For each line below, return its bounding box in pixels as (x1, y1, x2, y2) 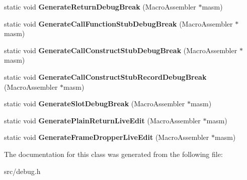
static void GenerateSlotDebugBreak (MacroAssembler (4, 98, 185, 109)
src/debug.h (4, 165, 41, 176)
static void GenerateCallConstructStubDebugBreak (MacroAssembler (4, 45, 237, 55)
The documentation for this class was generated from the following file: (4, 148, 223, 159)
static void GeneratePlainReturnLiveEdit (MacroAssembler (4, 115, 201, 125)
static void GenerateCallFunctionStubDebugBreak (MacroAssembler (4, 18, 233, 29)
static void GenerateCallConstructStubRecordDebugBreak (4, 71, 207, 82)
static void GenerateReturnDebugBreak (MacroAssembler (4, 2, 196, 12)
